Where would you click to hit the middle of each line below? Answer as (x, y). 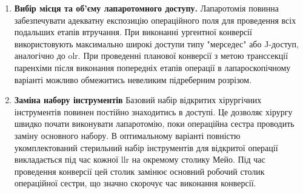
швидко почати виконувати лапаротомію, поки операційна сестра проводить (154, 124)
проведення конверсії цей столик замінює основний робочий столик (139, 171)
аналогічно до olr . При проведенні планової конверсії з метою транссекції (151, 56)
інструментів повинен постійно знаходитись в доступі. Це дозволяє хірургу (153, 111)
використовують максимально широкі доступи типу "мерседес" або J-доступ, (157, 43)
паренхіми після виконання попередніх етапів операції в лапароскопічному (152, 67)
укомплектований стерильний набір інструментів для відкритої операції (146, 147)
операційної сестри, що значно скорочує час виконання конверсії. (135, 183)
